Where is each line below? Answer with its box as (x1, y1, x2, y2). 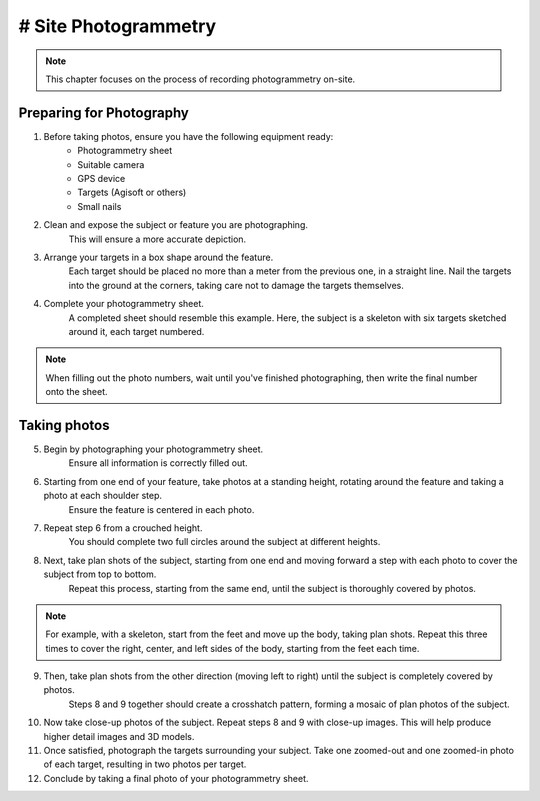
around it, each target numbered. (68, 325, 205, 337)
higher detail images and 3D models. (43, 730, 195, 742)
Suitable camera (77, 158, 145, 170)
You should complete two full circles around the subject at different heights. (68, 536, 381, 548)
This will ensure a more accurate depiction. (68, 233, 247, 245)
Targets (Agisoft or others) (77, 186, 187, 199)
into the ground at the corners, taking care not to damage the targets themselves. (68, 279, 404, 291)
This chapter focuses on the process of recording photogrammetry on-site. (45, 73, 356, 85)
